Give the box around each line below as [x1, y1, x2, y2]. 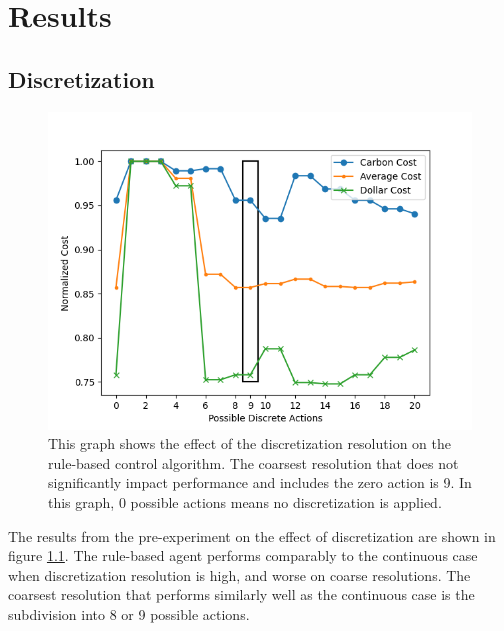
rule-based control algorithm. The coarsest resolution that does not [48, 452, 459, 473]
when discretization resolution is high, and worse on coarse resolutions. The [8, 564, 471, 585]
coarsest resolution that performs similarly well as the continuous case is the [8, 584, 475, 605]
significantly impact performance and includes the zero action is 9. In [48, 472, 472, 493]
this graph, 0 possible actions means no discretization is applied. [48, 491, 442, 512]
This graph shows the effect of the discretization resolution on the [48, 433, 451, 454]
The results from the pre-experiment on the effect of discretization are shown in [8, 525, 496, 546]
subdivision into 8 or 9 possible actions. [8, 603, 250, 624]
